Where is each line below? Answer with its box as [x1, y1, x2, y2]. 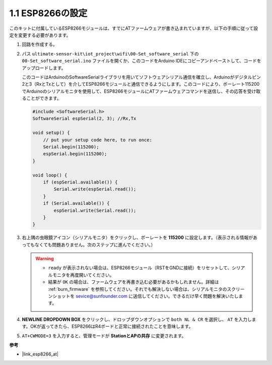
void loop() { [32, 172, 67, 178]
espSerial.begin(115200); [43, 151, 107, 157]
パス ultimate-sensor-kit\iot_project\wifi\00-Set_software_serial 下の [22, 50, 199, 56]
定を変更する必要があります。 [9, 32, 71, 38]
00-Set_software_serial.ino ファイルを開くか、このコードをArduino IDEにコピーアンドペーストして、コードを [22, 58, 261, 64]
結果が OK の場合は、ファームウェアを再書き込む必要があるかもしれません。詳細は [48, 279, 219, 285]
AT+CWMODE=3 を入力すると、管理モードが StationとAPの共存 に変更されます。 [22, 333, 186, 339]
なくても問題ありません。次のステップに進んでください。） [34, 241, 156, 248]
